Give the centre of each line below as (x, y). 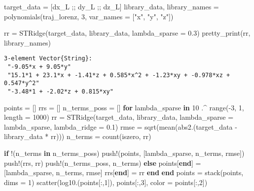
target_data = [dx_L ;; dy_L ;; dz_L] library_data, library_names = (111, 6)
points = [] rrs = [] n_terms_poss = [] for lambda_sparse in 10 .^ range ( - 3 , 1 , (124, 107)
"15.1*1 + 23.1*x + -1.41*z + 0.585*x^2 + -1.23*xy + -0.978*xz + (119, 75)
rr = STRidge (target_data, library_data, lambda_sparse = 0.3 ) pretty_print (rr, (127, 33)
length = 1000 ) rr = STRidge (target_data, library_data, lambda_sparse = (119, 117)
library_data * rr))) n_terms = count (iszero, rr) (78, 136)
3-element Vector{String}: (48, 59)
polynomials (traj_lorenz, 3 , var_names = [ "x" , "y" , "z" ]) (89, 16)
